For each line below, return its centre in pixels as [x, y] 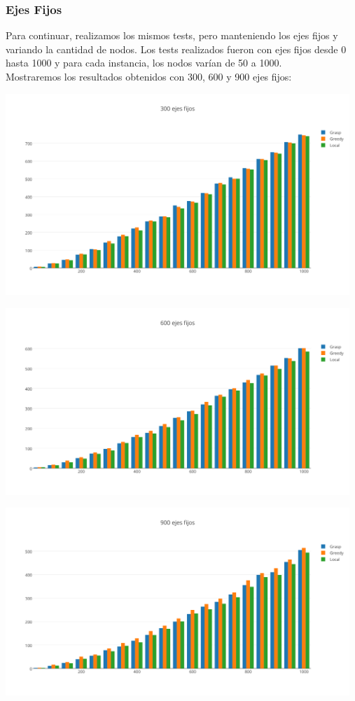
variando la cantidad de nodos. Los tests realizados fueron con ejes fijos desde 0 [176, 49]
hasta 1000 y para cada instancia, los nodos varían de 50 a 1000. [144, 63]
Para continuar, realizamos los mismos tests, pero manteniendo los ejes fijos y [172, 35]
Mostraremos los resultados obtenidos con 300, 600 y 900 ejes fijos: [149, 76]
